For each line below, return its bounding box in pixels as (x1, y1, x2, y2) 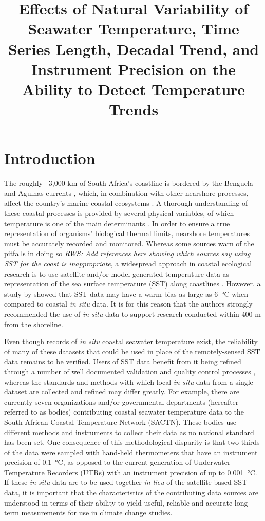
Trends (108, 99, 159, 120)
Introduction (4, 148, 96, 169)
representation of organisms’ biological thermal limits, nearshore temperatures (4, 228, 250, 239)
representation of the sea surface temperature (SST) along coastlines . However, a (4, 278, 261, 289)
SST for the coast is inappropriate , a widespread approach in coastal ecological (4, 258, 252, 268)
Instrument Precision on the (31, 58, 236, 79)
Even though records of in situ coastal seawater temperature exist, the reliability (4, 336, 258, 347)
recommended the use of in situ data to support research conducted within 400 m (4, 308, 261, 319)
